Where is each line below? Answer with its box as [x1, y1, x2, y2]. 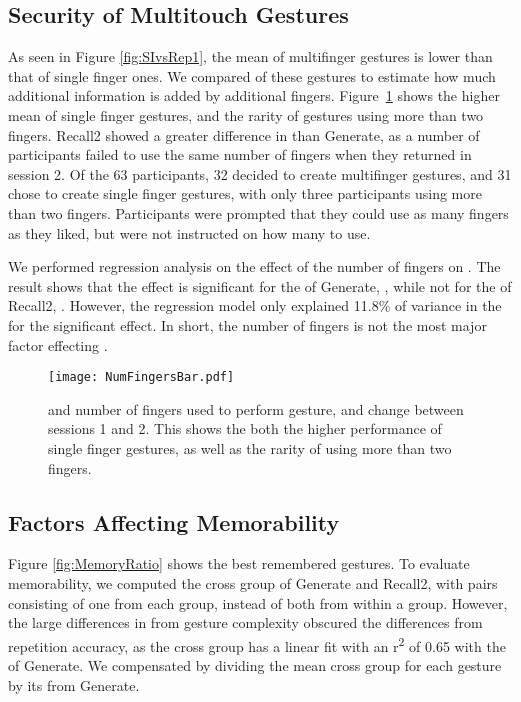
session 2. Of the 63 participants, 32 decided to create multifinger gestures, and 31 [8, 163, 512, 184]
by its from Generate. [8, 674, 140, 695]
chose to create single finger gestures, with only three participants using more [8, 183, 482, 204]
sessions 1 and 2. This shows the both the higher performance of [48, 418, 442, 439]
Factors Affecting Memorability [8, 506, 340, 537]
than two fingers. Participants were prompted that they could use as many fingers [8, 202, 509, 223]
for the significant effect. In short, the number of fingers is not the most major [8, 314, 487, 335]
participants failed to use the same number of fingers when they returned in [8, 144, 472, 165]
